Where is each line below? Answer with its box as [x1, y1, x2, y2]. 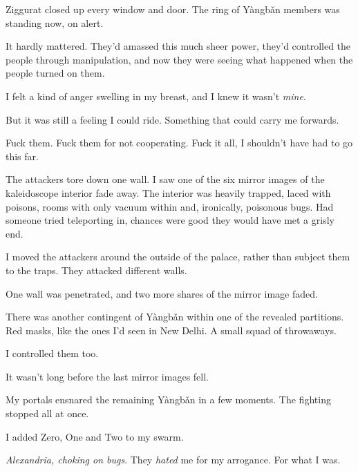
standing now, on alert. [6, 15, 104, 30]
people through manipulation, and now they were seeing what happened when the [6, 52, 353, 66]
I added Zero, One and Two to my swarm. [6, 429, 184, 443]
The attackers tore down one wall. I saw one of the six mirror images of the [6, 172, 325, 186]
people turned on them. [6, 66, 105, 80]
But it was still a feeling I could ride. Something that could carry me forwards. [6, 112, 339, 126]
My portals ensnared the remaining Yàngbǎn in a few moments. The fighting [6, 392, 331, 407]
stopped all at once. [6, 406, 89, 421]
